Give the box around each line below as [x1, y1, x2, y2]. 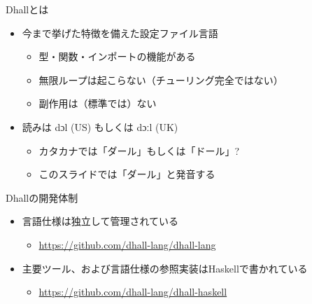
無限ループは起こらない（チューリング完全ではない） [38, 72, 283, 87]
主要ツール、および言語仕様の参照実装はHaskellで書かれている [22, 261, 308, 275]
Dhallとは [6, 2, 49, 16]
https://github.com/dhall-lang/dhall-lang [38, 237, 216, 251]
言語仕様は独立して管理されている [22, 214, 178, 228]
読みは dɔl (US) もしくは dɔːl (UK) [22, 119, 178, 134]
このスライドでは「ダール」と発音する [38, 167, 215, 181]
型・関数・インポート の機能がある [38, 49, 196, 64]
